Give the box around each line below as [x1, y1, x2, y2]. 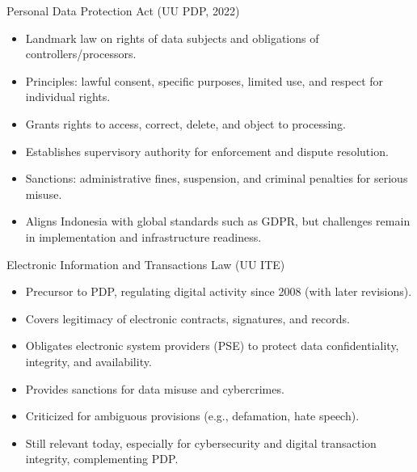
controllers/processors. [25, 45, 137, 62]
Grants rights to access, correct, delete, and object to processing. [25, 115, 347, 132]
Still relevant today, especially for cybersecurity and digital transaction [25, 434, 377, 451]
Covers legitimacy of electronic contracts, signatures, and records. [25, 310, 350, 327]
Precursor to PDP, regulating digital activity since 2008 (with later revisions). [25, 283, 412, 300]
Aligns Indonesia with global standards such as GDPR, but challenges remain [25, 213, 411, 230]
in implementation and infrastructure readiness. [25, 228, 262, 245]
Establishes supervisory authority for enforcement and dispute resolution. [25, 142, 389, 159]
